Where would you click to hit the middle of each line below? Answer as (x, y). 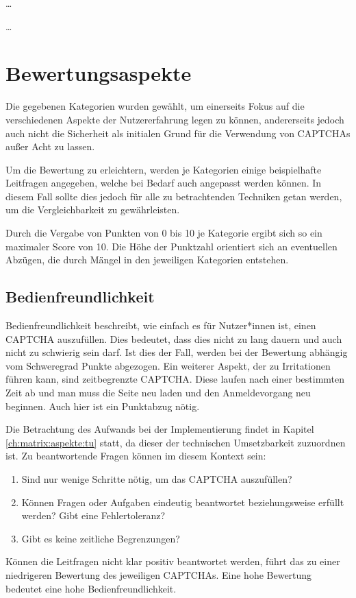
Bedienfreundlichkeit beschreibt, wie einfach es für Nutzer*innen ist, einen (161, 325)
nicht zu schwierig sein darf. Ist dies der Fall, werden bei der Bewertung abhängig (177, 352)
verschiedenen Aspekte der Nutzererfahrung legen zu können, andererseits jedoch (175, 119)
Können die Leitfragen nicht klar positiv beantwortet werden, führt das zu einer (173, 561)
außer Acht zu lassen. (50, 146)
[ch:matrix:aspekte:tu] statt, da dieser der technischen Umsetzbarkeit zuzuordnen (176, 442)
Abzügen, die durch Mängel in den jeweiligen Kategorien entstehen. (147, 260)
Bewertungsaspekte (99, 73)
